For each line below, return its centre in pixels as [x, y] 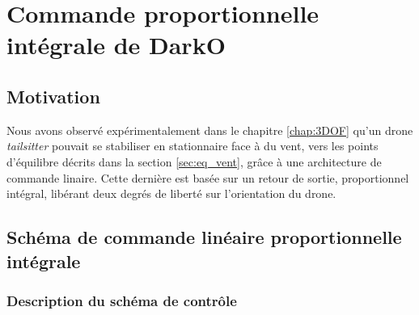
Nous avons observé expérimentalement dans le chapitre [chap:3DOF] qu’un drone [210, 130]
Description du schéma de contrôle [122, 300]
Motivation [53, 96]
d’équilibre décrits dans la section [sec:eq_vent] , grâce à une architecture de [194, 161]
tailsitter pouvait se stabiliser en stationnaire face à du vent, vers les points [193, 146]
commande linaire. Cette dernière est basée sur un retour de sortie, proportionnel [208, 177]
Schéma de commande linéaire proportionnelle [204, 237]
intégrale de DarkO [116, 45]
